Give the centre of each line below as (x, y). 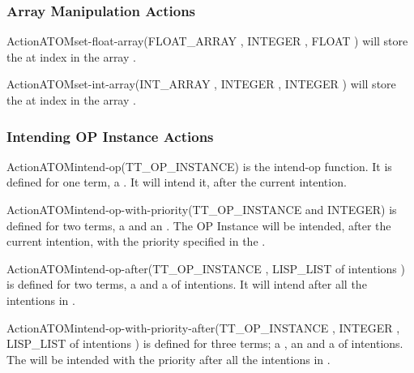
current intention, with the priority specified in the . (136, 241)
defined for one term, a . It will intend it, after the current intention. (177, 182)
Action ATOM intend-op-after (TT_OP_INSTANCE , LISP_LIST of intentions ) (206, 268)
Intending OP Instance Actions (110, 136)
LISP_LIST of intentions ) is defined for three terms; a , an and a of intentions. (205, 343)
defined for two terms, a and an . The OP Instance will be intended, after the (199, 225)
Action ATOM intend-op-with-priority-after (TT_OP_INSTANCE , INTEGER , (203, 327)
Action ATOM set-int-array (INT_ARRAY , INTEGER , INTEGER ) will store (201, 84)
